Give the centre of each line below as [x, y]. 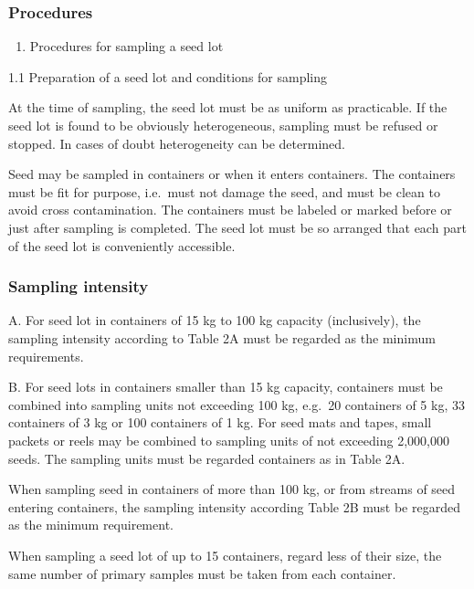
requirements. [46, 356]
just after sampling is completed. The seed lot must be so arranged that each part [237, 227]
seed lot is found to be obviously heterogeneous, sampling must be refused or [223, 125]
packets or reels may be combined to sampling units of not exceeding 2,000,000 [229, 440]
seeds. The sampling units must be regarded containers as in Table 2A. [207, 458]
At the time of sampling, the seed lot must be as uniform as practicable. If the [228, 107]
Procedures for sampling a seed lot [126, 46]
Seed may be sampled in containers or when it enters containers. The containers [232, 174]
